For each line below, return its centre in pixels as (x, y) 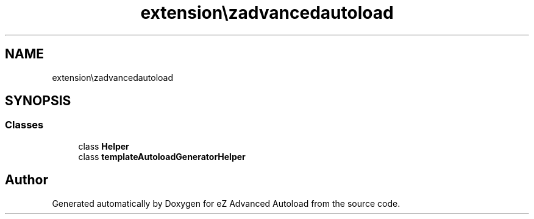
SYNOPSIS (38, 101)
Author (27, 180)
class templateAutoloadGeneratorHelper (162, 156)
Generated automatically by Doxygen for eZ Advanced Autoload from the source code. (226, 203)
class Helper (104, 146)
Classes (24, 125)
